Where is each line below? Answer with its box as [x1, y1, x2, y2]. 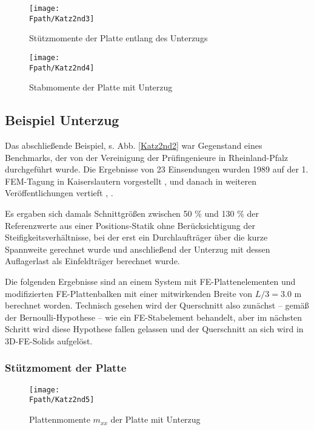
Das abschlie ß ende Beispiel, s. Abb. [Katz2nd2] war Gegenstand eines [5, 139, 262, 152]
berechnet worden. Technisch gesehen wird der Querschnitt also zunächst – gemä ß [5, 299, 309, 312]
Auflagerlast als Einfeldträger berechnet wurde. [5, 254, 180, 267]
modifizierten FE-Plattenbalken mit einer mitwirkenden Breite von [5, 287, 253, 299]
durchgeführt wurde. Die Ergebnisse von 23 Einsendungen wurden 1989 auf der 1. [5, 163, 309, 176]
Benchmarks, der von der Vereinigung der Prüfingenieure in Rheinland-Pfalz [5, 151, 289, 163]
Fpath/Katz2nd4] [29, 63, 95, 72]
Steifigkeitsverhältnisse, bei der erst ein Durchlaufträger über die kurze [5, 231, 268, 244]
